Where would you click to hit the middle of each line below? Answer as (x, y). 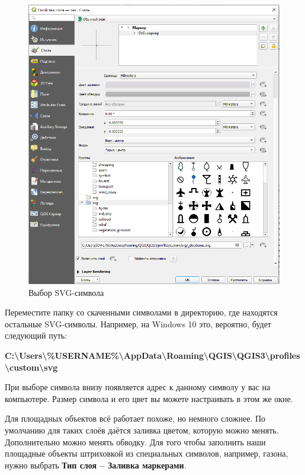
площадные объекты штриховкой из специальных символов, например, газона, (147, 453)
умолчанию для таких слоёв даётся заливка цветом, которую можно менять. (142, 430)
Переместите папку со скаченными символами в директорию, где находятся (141, 312)
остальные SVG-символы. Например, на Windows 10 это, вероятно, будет (138, 323)
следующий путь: (36, 335)
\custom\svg (31, 367)
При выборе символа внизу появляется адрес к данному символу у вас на (138, 387)
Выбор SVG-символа (66, 292)
